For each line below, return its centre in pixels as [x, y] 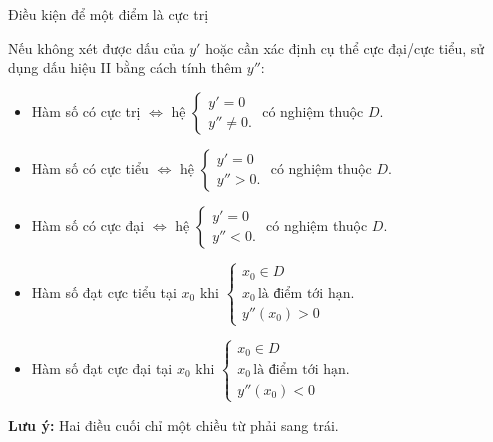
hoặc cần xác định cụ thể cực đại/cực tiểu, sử [345, 47]
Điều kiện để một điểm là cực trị [108, 14]
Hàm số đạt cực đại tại [102, 368]
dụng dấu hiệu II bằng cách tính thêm [125, 67]
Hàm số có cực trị [86, 110]
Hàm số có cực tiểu [90, 167]
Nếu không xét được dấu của [96, 47]
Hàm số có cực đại [88, 224]
